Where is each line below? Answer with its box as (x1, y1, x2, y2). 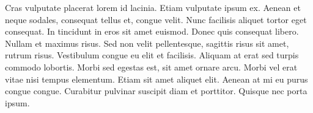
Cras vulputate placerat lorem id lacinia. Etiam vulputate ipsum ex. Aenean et (5, 1, 301, 13)
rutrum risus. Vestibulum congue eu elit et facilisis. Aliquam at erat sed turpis (5, 49, 299, 61)
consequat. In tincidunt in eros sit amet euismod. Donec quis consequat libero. (5, 25, 299, 38)
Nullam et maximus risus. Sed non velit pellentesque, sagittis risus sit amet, (5, 36, 289, 49)
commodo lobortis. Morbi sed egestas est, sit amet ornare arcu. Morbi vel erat (5, 60, 298, 73)
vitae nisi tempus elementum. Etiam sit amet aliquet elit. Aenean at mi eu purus (5, 72, 308, 85)
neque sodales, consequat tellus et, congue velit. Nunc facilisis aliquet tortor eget (5, 13, 307, 26)
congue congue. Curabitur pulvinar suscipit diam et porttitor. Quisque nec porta (5, 84, 307, 97)
